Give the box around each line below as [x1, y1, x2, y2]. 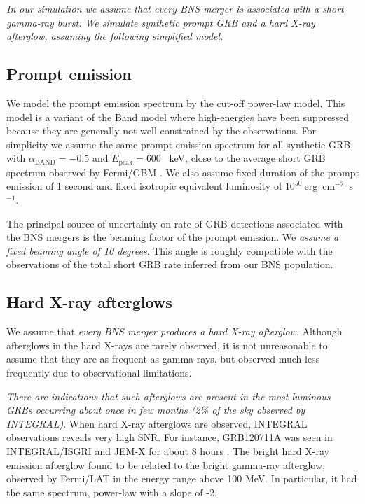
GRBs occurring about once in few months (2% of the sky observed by [6, 402, 305, 417]
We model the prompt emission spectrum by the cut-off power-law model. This [6, 95, 345, 110]
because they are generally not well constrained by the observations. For [6, 123, 317, 138]
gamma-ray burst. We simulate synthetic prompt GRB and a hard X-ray [6, 15, 315, 29]
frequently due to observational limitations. [6, 365, 192, 379]
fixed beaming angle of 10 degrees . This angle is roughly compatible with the [6, 243, 333, 258]
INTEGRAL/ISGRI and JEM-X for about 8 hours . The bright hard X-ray [6, 443, 329, 458]
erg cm [304, 178, 336, 193]
